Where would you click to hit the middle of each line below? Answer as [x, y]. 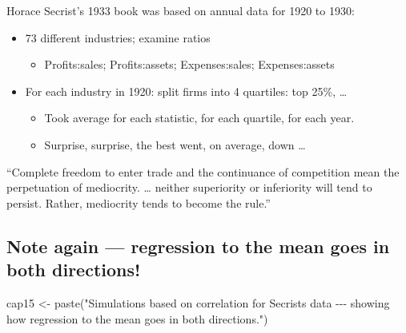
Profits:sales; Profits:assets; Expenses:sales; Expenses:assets [189, 64]
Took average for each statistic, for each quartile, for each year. [199, 118]
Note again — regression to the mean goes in [198, 246]
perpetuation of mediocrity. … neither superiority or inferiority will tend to [189, 187]
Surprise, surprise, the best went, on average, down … [175, 144]
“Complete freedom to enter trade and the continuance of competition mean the [203, 171]
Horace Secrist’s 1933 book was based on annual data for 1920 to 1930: [181, 10]
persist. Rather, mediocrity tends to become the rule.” [139, 202]
